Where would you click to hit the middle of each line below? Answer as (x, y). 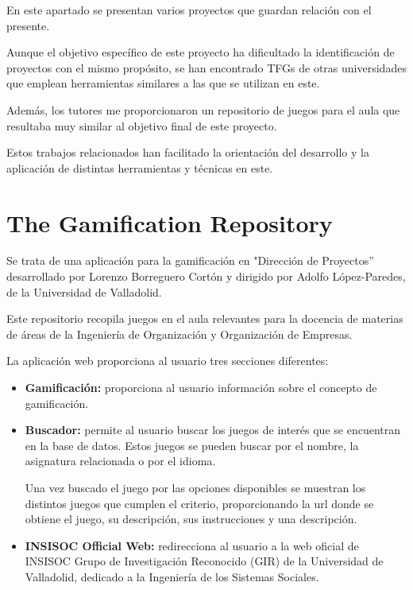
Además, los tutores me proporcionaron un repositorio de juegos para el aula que (203, 109)
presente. (28, 25)
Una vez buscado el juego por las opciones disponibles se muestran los (195, 487)
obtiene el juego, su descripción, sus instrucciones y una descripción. (191, 519)
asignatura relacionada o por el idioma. (120, 461)
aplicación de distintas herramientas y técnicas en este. (140, 167)
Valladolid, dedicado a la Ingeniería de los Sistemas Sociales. (172, 576)
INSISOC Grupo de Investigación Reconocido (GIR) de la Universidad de (204, 561)
